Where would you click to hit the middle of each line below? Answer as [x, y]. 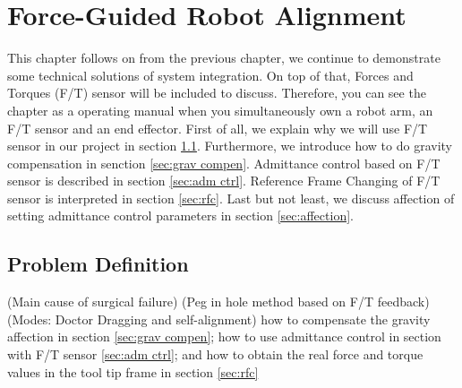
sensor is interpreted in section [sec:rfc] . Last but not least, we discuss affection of [231, 198]
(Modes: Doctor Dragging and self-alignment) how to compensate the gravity [219, 319]
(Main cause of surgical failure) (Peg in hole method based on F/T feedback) [218, 302]
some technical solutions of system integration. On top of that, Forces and [210, 75]
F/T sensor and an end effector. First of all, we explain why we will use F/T [218, 128]
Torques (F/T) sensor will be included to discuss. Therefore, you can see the [217, 93]
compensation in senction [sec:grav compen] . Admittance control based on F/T [224, 163]
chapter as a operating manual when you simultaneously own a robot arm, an [220, 110]
